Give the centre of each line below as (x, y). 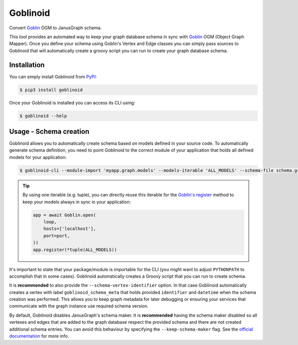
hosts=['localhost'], (70, 229)
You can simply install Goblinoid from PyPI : (53, 76)
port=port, (57, 236)
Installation (27, 65)
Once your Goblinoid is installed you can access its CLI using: (72, 103)
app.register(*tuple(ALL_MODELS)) (75, 250)
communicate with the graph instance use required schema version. (79, 306)
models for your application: (38, 157)
